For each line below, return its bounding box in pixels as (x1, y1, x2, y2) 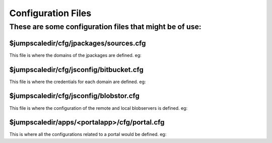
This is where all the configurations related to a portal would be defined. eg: (9, 131, 167, 137)
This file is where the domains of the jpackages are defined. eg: (9, 52, 142, 58)
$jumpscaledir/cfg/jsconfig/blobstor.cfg (9, 92, 140, 100)
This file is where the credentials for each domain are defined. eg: (9, 79, 146, 85)
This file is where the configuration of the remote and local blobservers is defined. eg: (9, 105, 188, 111)
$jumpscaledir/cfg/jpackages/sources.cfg (9, 39, 146, 47)
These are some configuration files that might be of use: (9, 22, 201, 31)
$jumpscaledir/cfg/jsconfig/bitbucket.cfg (9, 65, 144, 74)
